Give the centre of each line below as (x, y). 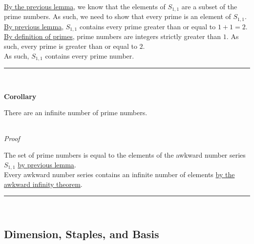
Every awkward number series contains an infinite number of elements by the (119, 174)
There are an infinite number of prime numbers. (76, 112)
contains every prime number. (90, 55)
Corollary (20, 96)
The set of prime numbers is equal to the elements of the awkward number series (125, 154)
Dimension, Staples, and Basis (82, 234)
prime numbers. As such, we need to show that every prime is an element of (117, 16)
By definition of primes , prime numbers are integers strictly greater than (113, 36)
